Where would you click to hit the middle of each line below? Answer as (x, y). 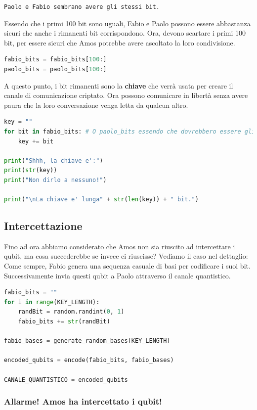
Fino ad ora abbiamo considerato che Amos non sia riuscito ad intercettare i (120, 246)
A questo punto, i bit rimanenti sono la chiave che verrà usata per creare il (119, 85)
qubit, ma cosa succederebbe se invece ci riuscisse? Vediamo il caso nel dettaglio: (126, 256)
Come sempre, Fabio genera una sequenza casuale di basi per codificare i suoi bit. (127, 266)
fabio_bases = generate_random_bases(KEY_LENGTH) (87, 341)
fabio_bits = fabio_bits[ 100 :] (55, 60)
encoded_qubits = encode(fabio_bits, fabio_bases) (89, 360)
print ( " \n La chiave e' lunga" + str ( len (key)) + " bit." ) (101, 200)
